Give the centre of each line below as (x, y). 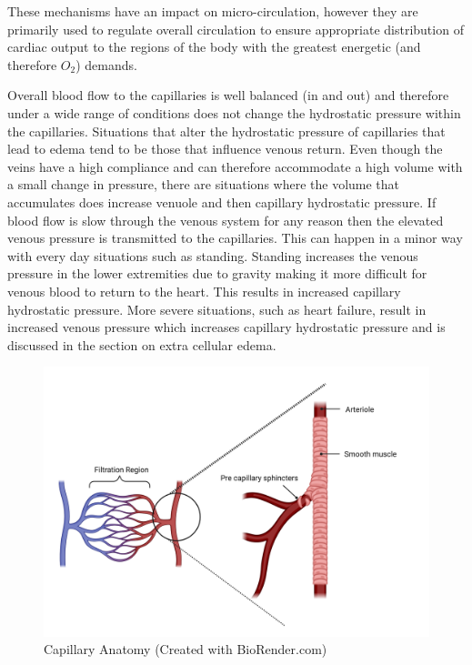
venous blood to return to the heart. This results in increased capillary (204, 291)
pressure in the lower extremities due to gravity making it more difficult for (217, 273)
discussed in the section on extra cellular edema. (142, 344)
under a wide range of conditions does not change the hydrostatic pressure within (234, 112)
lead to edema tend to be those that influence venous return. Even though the (225, 149)
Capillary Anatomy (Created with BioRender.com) (186, 649)
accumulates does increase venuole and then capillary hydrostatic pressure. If (222, 202)
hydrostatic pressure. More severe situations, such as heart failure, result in (217, 309)
